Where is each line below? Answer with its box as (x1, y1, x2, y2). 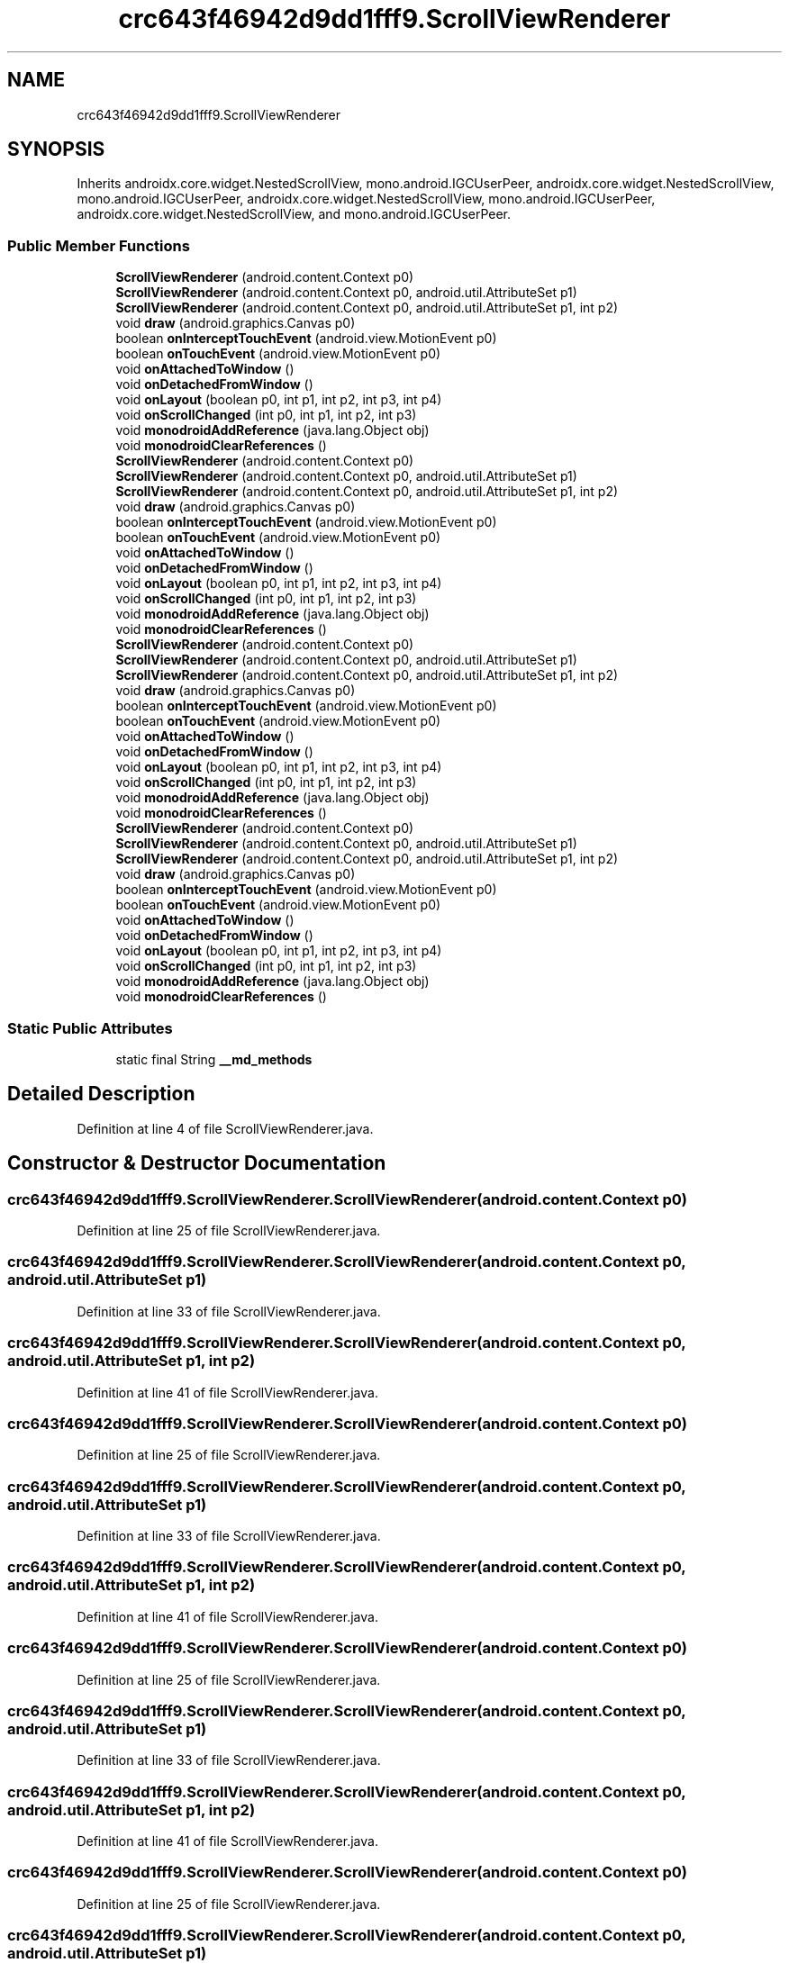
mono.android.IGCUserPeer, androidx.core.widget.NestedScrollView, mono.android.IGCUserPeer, (77, 191, 656, 207)
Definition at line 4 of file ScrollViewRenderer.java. (77, 1120, 374, 1136)
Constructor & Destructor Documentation (7, 1152, 386, 1175)
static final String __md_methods (115, 1051, 313, 1067)
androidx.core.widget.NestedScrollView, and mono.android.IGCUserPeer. (77, 206, 512, 222)
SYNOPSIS (7, 138, 105, 161)
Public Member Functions (7, 236, 190, 255)
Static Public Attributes (7, 1018, 173, 1037)
